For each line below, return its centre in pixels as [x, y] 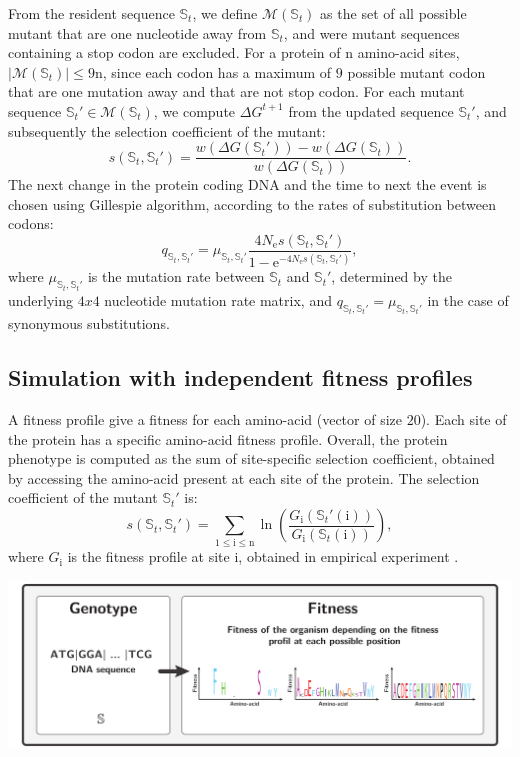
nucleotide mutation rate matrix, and [218, 299]
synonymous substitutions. [89, 323]
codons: [31, 223]
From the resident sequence [91, 13]
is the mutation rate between [176, 276]
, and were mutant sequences [371, 32]
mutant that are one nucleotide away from [137, 32]
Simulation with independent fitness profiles [240, 377]
